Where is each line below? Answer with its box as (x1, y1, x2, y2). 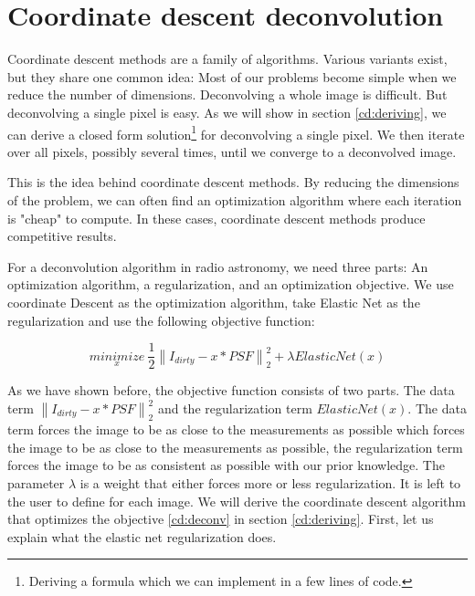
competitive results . (7, 226, 117, 246)
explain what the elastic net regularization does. (7, 527, 277, 546)
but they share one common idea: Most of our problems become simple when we (7, 67, 457, 86)
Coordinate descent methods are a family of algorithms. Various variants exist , (7, 49, 448, 68)
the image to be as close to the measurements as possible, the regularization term (7, 437, 463, 456)
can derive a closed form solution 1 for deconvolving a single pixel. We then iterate (7, 121, 465, 143)
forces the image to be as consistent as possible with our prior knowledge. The (7, 455, 445, 475)
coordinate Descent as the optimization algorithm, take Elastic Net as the (7, 292, 420, 311)
